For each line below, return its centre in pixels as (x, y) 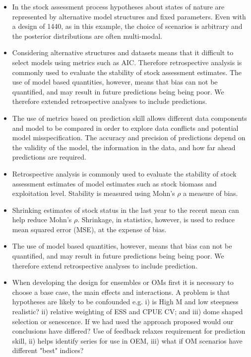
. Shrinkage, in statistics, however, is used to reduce (156, 220)
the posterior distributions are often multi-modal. (87, 36)
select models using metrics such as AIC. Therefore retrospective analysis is (127, 62)
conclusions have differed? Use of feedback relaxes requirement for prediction (129, 331)
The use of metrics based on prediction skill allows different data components (129, 118)
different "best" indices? (48, 350)
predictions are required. (49, 157)
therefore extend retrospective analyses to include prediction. (105, 265)
